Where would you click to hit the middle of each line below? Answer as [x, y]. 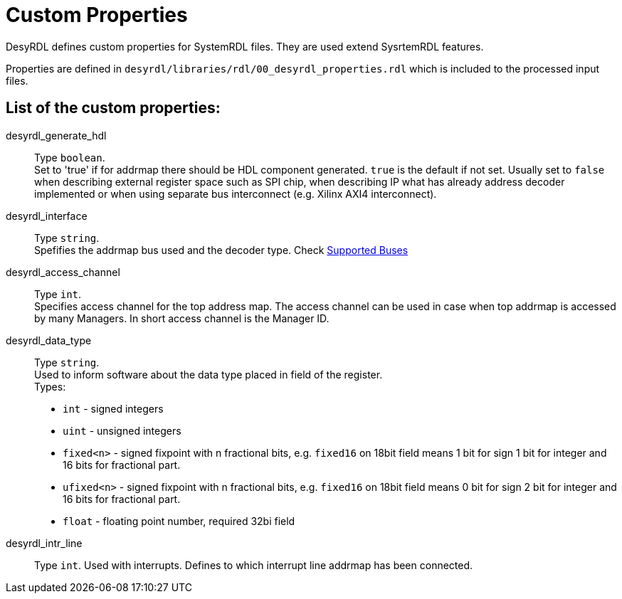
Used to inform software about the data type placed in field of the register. [209, 374]
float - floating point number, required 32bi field [179, 521]
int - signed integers [113, 408]
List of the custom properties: [113, 108]
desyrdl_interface [47, 216]
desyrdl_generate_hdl [56, 135]
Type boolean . [70, 157]
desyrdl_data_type [49, 340]
